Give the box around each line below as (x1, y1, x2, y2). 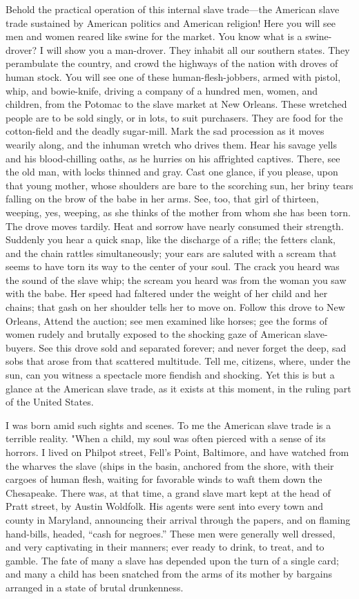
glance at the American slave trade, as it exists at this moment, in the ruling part (6, 381, 351, 395)
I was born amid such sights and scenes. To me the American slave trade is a (6, 417, 331, 432)
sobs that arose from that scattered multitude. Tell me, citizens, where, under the (6, 354, 351, 368)
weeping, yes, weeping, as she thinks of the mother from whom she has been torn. (6, 205, 351, 219)
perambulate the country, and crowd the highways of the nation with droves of (6, 56, 338, 70)
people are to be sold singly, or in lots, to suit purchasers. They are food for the (6, 110, 343, 124)
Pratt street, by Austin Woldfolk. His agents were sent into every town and (6, 499, 323, 513)
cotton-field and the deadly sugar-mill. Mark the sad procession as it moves (6, 124, 324, 138)
